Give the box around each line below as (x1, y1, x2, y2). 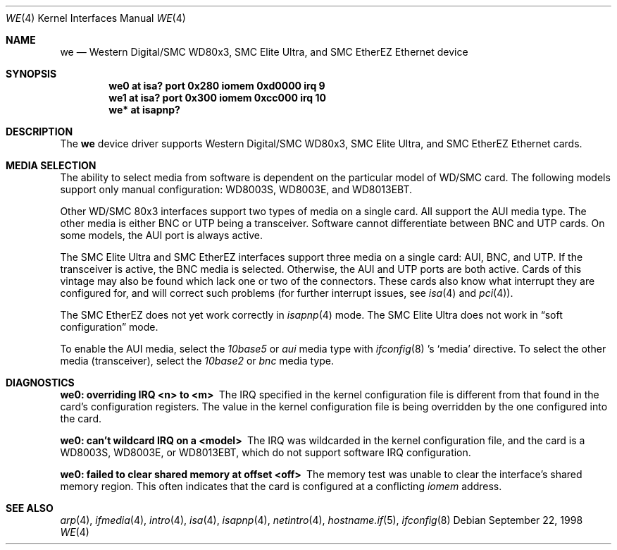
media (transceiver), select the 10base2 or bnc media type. (60, 355, 335, 367)
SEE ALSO (6, 502, 54, 514)
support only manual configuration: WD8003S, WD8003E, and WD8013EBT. (60, 183, 413, 195)
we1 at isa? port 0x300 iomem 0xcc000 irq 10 (108, 92, 326, 104)
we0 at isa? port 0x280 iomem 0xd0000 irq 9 (108, 80, 325, 92)
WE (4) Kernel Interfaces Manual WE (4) (6, 12, 186, 24)
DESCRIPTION (6, 126, 73, 137)
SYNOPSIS (6, 68, 57, 80)
